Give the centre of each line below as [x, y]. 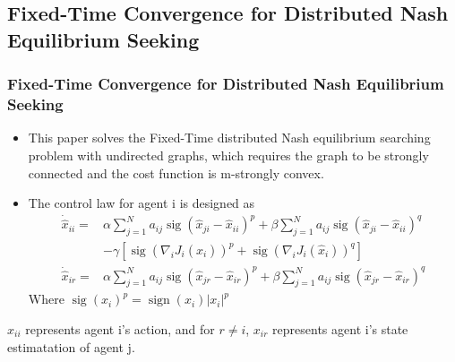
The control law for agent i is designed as [142, 203]
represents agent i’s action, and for [120, 328]
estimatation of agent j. [71, 346]
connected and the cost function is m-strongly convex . [176, 172]
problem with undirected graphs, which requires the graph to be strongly [228, 155]
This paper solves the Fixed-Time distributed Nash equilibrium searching [229, 138]
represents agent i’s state [340, 328]
